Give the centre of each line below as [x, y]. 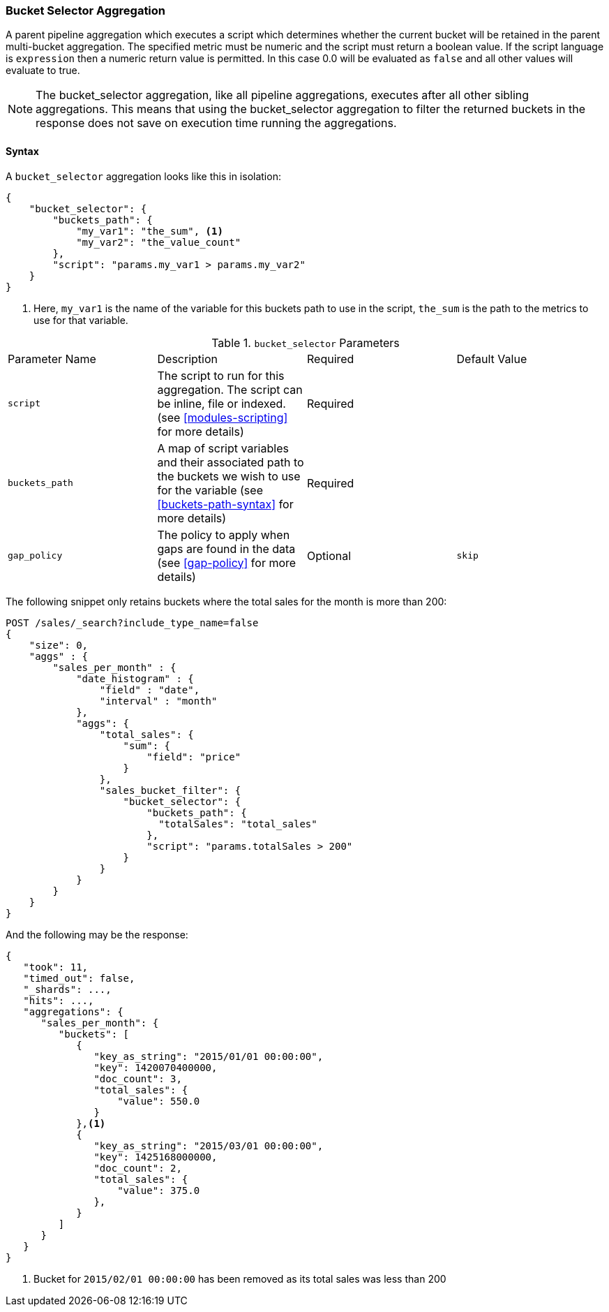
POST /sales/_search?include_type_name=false [132, 622]
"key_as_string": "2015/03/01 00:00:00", [209, 1145]
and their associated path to [231, 462]
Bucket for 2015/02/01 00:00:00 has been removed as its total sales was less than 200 [240, 1278]
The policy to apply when [224, 535]
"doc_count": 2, [138, 1168]
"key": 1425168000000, [156, 1157]
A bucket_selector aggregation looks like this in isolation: [143, 176]
